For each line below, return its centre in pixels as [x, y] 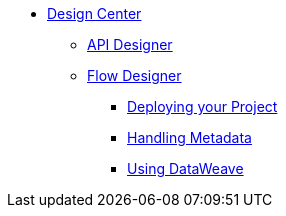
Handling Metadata [189, 137]
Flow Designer [134, 75]
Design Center [94, 13]
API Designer [130, 44]
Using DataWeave [185, 168]
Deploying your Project [202, 106]
